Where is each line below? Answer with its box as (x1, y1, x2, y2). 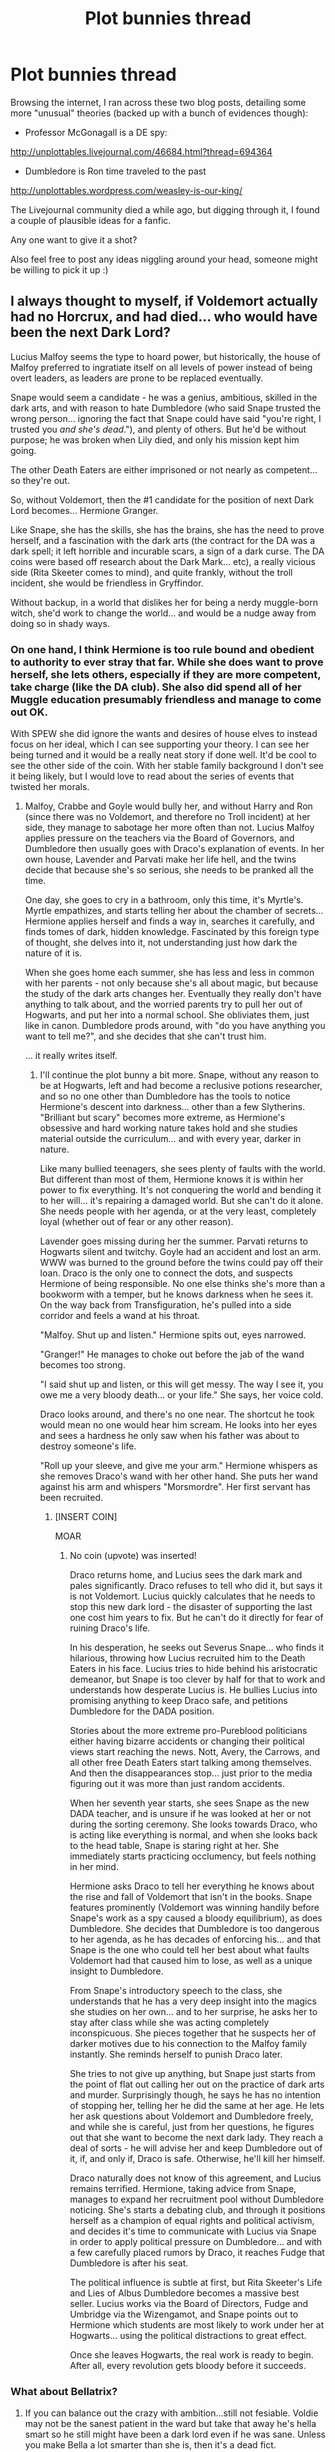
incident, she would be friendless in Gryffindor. (10, 577, 204, 589)
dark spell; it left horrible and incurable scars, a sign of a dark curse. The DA (10, 545, 325, 557)
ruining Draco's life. (69, 1622, 151, 1634)
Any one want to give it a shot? (10, 233, 138, 246)
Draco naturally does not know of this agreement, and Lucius (69, 2172, 322, 2184)
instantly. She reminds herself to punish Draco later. (69, 2048, 283, 2061)
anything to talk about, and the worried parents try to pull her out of (24, 998, 303, 1011)
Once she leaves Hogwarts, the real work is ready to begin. (69, 2349, 314, 2361)
